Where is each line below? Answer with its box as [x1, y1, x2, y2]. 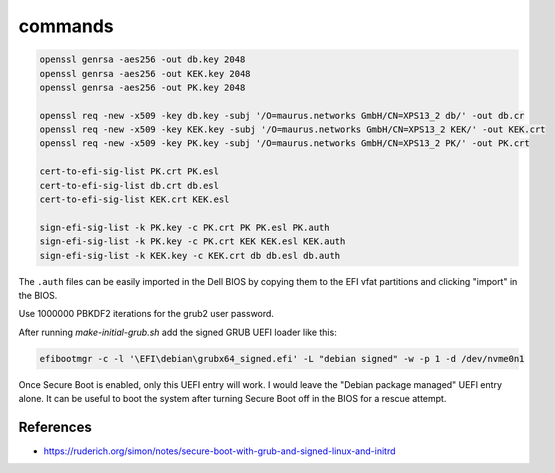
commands [18, 15, 114, 37]
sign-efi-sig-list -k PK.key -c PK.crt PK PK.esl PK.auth [39, 221, 330, 233]
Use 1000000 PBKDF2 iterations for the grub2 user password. [18, 308, 275, 320]
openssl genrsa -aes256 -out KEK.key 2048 [39, 68, 251, 79]
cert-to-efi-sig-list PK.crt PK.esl [39, 166, 220, 177]
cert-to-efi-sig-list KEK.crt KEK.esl [39, 194, 230, 205]
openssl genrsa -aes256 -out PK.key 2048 [39, 81, 246, 93]
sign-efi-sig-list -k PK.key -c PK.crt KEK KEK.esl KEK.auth [39, 236, 346, 247]
